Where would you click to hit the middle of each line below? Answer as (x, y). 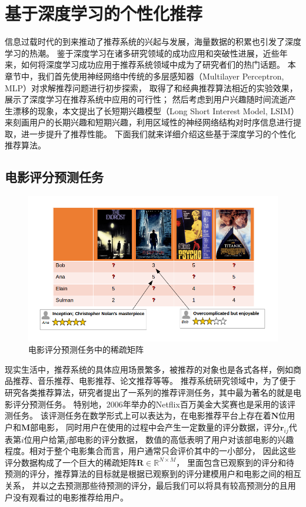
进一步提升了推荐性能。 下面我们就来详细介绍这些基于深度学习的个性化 (158, 133)
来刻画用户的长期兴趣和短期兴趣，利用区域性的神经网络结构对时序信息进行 (149, 122)
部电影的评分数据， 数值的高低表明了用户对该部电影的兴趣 (181, 439)
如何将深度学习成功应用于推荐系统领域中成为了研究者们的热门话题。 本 (158, 64)
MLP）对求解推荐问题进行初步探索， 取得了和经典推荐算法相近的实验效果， (151, 87)
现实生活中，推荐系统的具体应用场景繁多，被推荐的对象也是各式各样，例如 (149, 369)
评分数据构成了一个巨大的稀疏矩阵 (71, 462)
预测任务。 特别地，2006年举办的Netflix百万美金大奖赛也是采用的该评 (162, 404)
